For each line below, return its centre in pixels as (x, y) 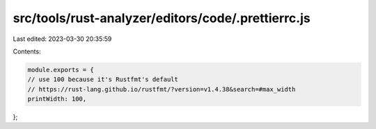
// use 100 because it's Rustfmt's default (103, 79)
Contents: (27, 51)
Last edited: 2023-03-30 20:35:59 (62, 39)
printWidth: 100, (57, 99)
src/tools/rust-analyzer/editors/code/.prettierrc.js (162, 18)
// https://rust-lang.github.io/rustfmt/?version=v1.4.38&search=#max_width (162, 89)
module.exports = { (61, 70)
